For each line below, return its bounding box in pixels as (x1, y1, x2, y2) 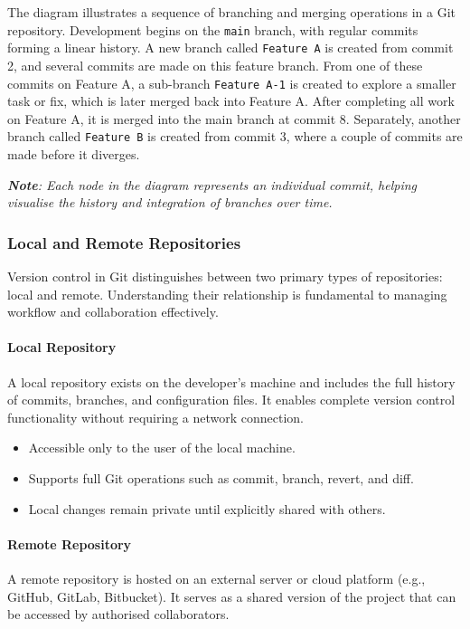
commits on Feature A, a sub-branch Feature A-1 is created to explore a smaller (7, 73, 456, 92)
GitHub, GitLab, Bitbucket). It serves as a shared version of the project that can (7, 586, 456, 605)
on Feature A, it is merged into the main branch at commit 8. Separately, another (7, 109, 461, 128)
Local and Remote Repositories (7, 231, 241, 253)
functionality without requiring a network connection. (7, 407, 305, 426)
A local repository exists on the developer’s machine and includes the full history (7, 372, 456, 391)
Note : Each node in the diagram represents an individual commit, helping (7, 175, 418, 194)
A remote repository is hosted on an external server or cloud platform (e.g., (7, 568, 426, 587)
